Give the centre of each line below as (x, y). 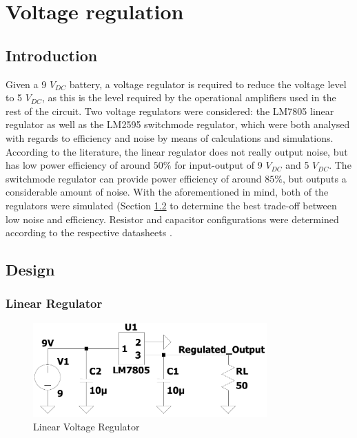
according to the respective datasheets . (89, 232)
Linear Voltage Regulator (86, 427)
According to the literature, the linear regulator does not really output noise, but (177, 151)
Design (30, 270)
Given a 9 (26, 84)
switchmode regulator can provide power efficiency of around (134, 178)
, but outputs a (315, 178)
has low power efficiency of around (78, 165)
